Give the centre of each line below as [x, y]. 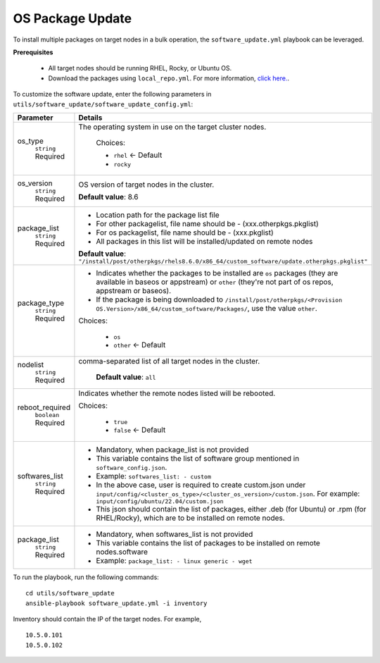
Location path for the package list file [158, 215]
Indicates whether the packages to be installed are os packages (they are [217, 273]
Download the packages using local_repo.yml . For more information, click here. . [169, 78]
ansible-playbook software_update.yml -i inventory [116, 603]
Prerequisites [33, 52]
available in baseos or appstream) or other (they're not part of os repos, [215, 282]
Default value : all [126, 377]
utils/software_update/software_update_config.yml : [103, 104]
